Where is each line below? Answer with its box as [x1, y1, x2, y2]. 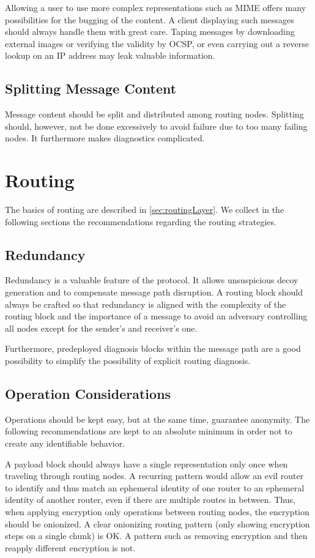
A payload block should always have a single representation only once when [5, 457, 288, 470]
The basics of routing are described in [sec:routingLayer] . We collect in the [5, 203, 284, 216]
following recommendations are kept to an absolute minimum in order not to [5, 425, 292, 437]
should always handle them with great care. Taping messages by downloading [5, 25, 295, 38]
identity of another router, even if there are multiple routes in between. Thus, [5, 493, 295, 506]
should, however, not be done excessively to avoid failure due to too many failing [5, 119, 308, 132]
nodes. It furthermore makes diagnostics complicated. [5, 132, 205, 144]
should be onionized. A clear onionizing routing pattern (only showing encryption [5, 517, 310, 530]
